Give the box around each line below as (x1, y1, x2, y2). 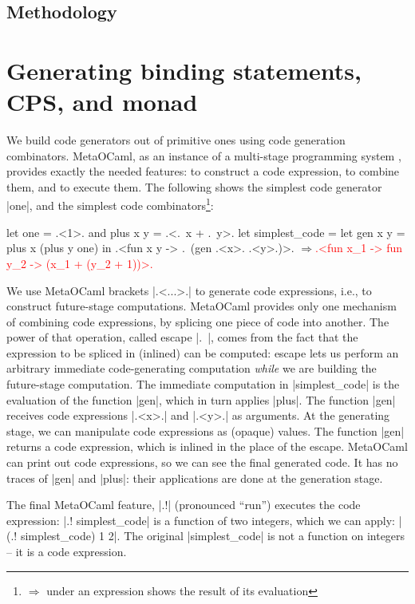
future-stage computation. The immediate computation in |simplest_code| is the (6, 376, 400, 393)
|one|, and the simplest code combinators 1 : (6, 195, 214, 214)
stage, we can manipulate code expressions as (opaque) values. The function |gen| (6, 422, 405, 439)
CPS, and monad (6, 85, 198, 118)
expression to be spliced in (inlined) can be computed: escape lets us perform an (6, 344, 399, 361)
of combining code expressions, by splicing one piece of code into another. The (6, 313, 389, 330)
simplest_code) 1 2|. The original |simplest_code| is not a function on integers (20, 527, 405, 544)
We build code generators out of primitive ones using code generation (6, 132, 346, 148)
